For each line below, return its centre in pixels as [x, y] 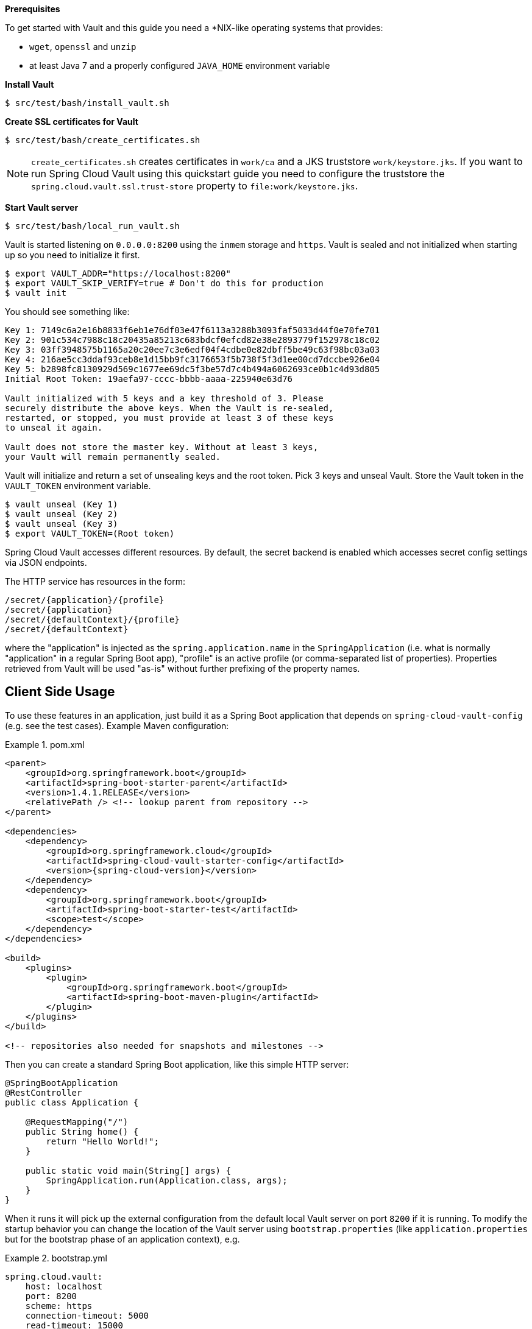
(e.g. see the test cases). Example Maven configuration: [117, 725]
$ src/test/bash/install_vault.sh [87, 103]
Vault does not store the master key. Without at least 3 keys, [162, 447]
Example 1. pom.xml [45, 744]
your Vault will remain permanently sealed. [113, 457]
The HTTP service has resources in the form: [95, 581]
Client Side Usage [60, 692]
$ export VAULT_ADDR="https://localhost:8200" [118, 273]
